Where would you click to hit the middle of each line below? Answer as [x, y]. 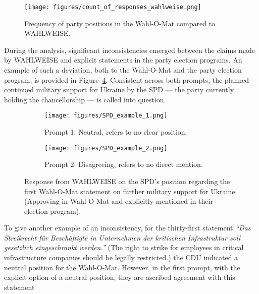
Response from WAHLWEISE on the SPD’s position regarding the [127, 181]
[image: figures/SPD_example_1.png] [106, 116]
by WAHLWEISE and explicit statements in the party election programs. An [123, 60]
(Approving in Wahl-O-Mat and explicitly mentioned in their [119, 201]
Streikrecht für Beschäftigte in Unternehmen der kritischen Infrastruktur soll [122, 237]
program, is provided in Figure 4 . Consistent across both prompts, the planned [127, 79]
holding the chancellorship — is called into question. [85, 99]
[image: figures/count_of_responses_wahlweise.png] [113, 7]
